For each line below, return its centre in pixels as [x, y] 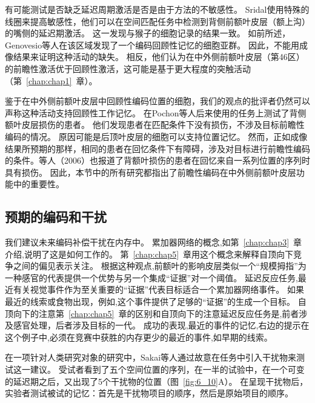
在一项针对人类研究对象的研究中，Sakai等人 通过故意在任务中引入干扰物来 [151, 357]
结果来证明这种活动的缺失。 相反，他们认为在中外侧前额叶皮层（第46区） [159, 57]
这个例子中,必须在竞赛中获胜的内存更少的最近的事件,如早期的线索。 [139, 337]
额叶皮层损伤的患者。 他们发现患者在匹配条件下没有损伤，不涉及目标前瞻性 [155, 125]
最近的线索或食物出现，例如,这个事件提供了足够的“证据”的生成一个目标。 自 [156, 301]
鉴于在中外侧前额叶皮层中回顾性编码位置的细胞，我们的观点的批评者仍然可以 [157, 101]
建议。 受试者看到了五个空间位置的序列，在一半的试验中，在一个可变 [167, 369]
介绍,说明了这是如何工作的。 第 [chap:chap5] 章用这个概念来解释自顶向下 [149, 254]
